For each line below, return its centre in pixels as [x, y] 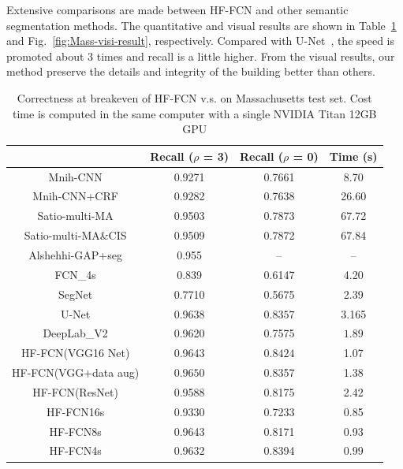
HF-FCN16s [76, 411]
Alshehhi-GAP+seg [75, 254]
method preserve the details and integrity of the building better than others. [191, 71]
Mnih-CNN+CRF [75, 196]
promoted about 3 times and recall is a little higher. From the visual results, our [201, 56]
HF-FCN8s [75, 431]
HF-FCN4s [75, 450]
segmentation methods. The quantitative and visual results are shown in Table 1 [201, 25]
